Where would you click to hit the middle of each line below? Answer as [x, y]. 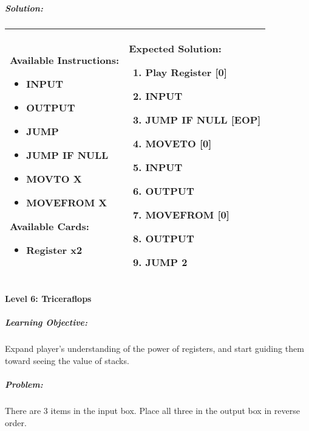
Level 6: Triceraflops [48, 299]
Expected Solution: [175, 48]
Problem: [24, 384]
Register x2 [54, 250]
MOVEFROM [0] [187, 214]
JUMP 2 [166, 262]
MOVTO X [54, 179]
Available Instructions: [65, 60]
